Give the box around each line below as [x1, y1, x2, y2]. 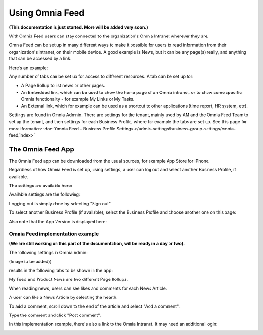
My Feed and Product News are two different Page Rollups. [9, 277, 128, 282]
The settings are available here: [9, 183, 73, 188]
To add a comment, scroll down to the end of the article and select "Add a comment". [9, 303, 180, 309]
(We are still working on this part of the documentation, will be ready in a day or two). [9, 241, 185, 246]
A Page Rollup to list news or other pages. [21, 83, 106, 89]
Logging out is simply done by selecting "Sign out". [9, 200, 112, 206]
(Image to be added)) [9, 259, 52, 264]
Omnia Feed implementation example [9, 230, 99, 237]
